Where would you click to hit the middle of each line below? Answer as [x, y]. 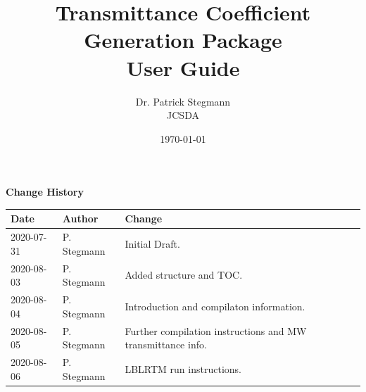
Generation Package [183, 40]
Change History [45, 192]
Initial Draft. [152, 244]
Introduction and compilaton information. [215, 306]
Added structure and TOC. [184, 275]
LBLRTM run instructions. [183, 368]
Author [80, 219]
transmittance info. [166, 344]
